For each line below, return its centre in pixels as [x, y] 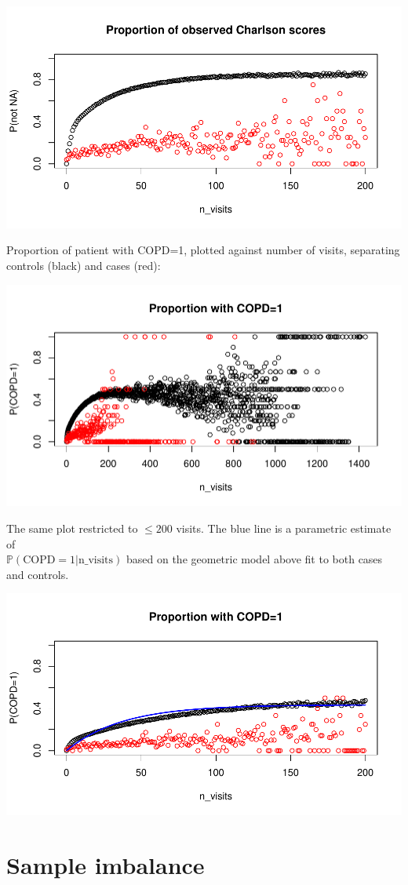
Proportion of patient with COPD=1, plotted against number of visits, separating [203, 250]
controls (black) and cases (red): [84, 265]
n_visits [96, 561]
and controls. [38, 574]
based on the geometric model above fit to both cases [254, 559]
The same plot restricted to [72, 528]
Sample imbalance [106, 864]
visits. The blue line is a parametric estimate [284, 528]
